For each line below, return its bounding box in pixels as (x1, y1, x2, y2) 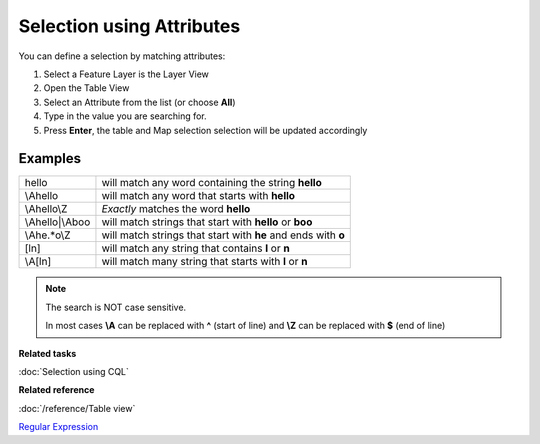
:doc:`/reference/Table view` (18, 402, 136, 414)
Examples (18, 150, 82, 167)
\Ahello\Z (24, 202, 68, 216)
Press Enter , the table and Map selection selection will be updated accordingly (43, 124, 368, 136)
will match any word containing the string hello (101, 176, 322, 190)
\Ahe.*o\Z (24, 228, 71, 242)
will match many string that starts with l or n (101, 255, 308, 269)
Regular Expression (18, 421, 99, 433)
